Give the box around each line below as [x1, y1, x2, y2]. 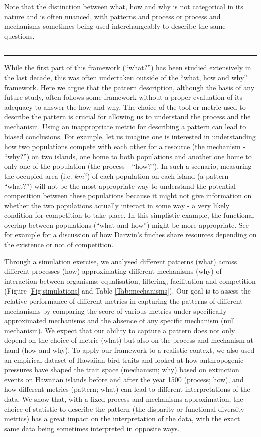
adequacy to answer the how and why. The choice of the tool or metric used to [4, 101, 246, 112]
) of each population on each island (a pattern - [87, 170, 233, 181]
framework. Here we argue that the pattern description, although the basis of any [4, 82, 255, 92]
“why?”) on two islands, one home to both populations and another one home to [4, 151, 252, 161]
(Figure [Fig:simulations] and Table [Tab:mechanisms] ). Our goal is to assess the [4, 285, 251, 296]
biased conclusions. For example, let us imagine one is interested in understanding [4, 131, 256, 141]
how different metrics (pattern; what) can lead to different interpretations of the [4, 384, 250, 394]
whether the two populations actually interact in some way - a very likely [4, 200, 230, 210]
